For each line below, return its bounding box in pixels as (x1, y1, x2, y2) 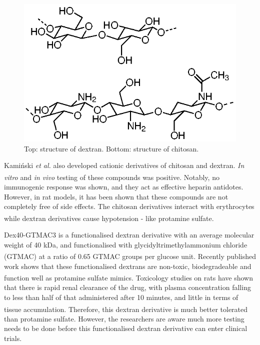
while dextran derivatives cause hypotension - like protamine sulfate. (4, 212, 214, 223)
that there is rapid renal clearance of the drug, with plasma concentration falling (4, 282, 251, 292)
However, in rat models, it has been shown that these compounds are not (4, 191, 228, 201)
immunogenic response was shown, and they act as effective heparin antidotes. (4, 181, 243, 192)
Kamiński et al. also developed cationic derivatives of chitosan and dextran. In (4, 160, 244, 170)
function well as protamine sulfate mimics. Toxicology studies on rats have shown (4, 272, 253, 282)
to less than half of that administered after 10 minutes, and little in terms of (4, 291, 238, 302)
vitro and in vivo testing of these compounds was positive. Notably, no (4, 171, 219, 182)
